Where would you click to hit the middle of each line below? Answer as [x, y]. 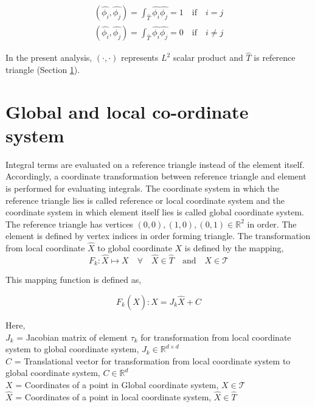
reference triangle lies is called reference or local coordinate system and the [145, 200]
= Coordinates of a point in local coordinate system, [113, 396]
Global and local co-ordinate [127, 111]
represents [140, 57]
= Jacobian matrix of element [72, 337]
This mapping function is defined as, [74, 280]
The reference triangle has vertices [69, 224]
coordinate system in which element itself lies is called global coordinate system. [155, 212]
